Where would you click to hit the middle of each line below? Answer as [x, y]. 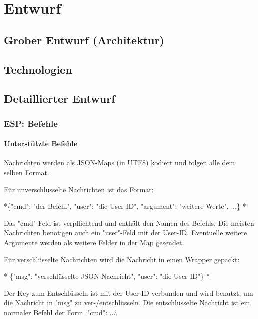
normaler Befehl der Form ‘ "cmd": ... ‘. [61, 312]
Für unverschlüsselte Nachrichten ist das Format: [79, 189]
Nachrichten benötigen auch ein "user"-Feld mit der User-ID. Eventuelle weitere [126, 232]
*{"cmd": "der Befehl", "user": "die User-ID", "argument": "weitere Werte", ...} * [125, 206]
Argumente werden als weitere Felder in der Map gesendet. [94, 242]
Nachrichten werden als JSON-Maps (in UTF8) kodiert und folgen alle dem [120, 162]
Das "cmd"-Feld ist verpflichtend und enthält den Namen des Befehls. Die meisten [129, 222]
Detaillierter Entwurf [60, 99]
